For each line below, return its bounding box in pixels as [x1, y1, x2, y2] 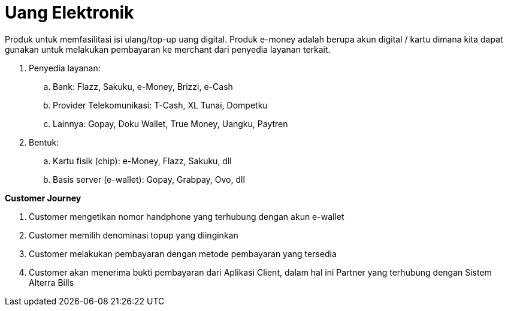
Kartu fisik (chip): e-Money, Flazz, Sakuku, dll [53, 155, 232, 166]
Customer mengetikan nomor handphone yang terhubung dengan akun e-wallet [29, 211, 344, 222]
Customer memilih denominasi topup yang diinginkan [29, 230, 238, 240]
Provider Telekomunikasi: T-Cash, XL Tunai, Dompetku [53, 99, 268, 110]
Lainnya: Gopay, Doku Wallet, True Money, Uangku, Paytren [53, 118, 288, 129]
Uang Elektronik [5, 2, 134, 23]
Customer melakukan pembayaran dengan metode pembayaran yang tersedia [29, 248, 337, 259]
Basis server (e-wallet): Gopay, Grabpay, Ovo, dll [53, 174, 245, 185]
